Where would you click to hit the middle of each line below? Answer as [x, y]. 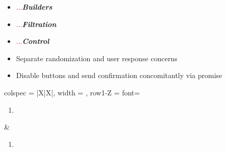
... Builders [34, 7]
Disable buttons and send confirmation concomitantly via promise [119, 75]
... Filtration [36, 24]
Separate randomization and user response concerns [97, 58]
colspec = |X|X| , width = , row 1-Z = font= [72, 92]
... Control [33, 41]
